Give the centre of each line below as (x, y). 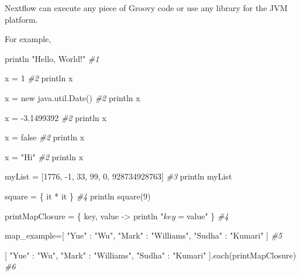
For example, (28, 39)
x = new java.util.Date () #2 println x (73, 97)
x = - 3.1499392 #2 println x (56, 117)
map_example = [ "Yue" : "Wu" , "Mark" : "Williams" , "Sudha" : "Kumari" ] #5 (144, 235)
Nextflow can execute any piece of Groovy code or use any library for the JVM (146, 8)
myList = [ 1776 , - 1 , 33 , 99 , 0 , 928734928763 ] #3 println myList (118, 176)
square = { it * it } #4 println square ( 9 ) (78, 196)
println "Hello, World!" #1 (52, 58)
